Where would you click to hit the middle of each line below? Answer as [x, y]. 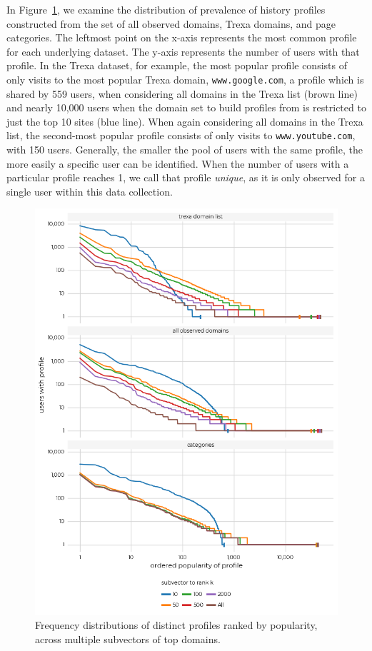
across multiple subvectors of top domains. [128, 639]
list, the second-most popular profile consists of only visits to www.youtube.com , [181, 135]
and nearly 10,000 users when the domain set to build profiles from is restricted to [186, 107]
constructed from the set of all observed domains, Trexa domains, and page [171, 23]
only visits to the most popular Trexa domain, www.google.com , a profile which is [185, 79]
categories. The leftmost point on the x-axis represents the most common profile [182, 37]
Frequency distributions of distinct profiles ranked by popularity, [176, 625]
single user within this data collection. [90, 191]
